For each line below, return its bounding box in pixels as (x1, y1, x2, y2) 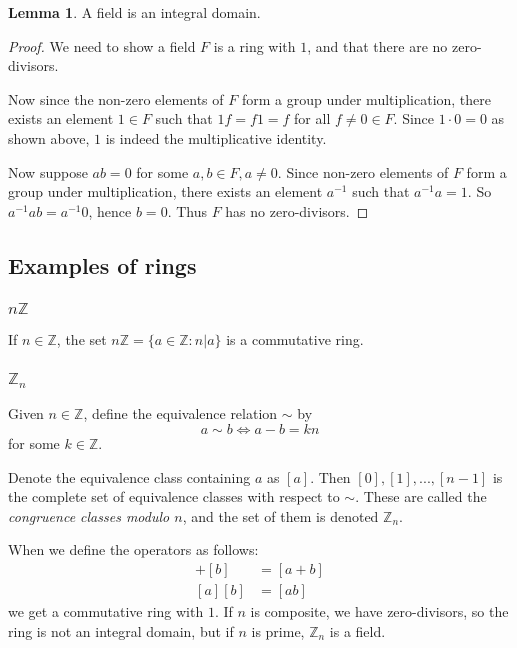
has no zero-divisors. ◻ (225, 200, 369, 221)
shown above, (8, 127, 90, 148)
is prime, (251, 620, 305, 641)
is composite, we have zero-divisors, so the (250, 600, 509, 621)
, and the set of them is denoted (182, 505, 379, 526)
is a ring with (213, 35, 296, 56)
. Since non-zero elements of (277, 161, 449, 182)
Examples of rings (8, 249, 197, 280)
